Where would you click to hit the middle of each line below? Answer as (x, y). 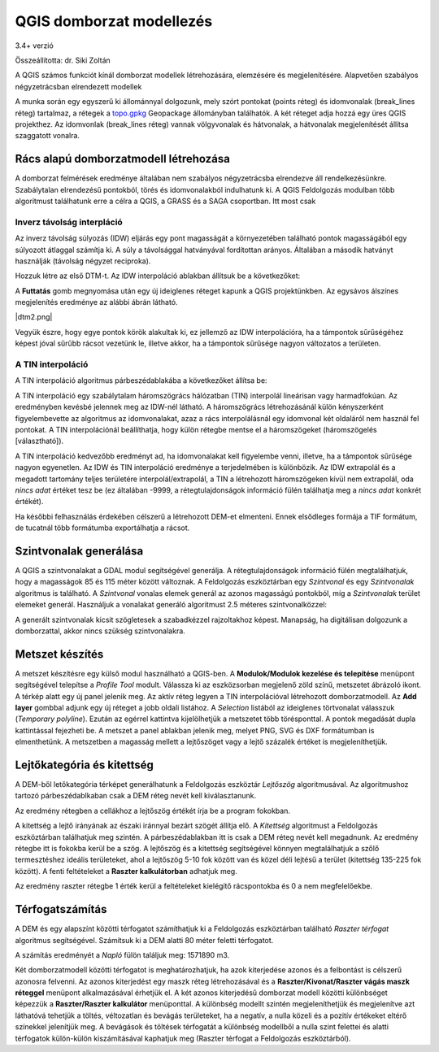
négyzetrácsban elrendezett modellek (78, 86)
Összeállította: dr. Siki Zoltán (63, 60)
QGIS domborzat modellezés (114, 21)
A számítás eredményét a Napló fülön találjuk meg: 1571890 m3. (122, 954)
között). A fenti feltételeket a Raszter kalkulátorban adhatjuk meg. (126, 871)
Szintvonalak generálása (79, 551)
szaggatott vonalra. (48, 136)
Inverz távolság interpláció (69, 222)
